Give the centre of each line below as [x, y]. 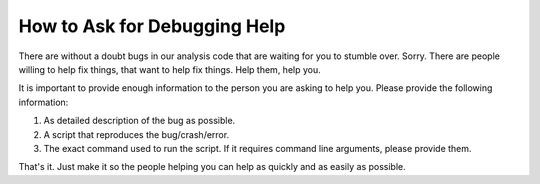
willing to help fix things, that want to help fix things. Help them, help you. [169, 69]
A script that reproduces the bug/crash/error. [136, 134]
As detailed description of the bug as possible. [139, 121]
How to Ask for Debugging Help [152, 26]
